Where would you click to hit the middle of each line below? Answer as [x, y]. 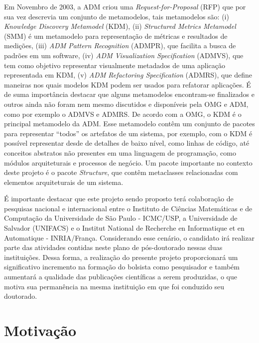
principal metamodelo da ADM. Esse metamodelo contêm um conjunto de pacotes [129, 124]
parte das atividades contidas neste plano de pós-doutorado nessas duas [113, 247]
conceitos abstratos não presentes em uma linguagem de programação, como [120, 152]
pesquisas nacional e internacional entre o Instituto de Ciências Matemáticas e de [128, 208]
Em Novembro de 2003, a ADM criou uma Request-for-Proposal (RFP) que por [125, 6]
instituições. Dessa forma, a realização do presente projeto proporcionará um [121, 257]
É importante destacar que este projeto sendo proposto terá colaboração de [119, 199]
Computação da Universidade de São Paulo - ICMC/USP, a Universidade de [121, 218]
